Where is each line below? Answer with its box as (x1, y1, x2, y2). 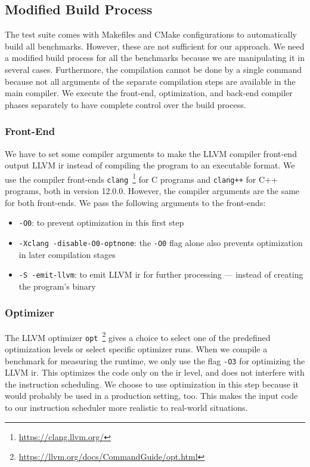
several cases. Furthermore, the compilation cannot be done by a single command (5, 63, 302, 75)
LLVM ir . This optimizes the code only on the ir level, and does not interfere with (5, 366, 305, 379)
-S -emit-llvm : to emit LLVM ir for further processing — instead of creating (18, 268, 303, 281)
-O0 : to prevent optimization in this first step (18, 216, 184, 229)
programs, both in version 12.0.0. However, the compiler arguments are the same (5, 185, 300, 197)
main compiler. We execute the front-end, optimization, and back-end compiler (5, 87, 293, 99)
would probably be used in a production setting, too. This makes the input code (5, 389, 298, 402)
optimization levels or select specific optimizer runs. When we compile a (5, 342, 268, 355)
